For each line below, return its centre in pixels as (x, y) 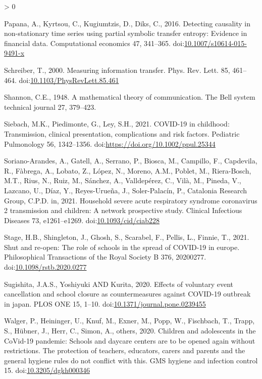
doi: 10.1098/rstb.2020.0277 (45, 267)
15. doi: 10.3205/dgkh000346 (47, 370)
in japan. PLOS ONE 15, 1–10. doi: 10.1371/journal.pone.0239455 (105, 303)
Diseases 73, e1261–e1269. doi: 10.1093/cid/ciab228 (82, 220)
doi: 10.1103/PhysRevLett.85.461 (69, 80)
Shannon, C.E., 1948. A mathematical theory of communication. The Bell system (130, 97)
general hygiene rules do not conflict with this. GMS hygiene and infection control (131, 360)
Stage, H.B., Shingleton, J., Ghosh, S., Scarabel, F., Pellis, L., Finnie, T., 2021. (127, 237)
